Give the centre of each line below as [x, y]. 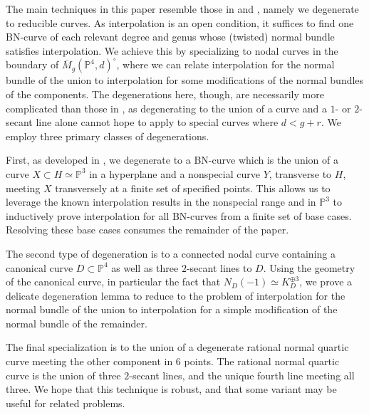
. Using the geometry [309, 267]
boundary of [32, 64]
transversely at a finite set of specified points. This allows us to [193, 188]
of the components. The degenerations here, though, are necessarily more [165, 94]
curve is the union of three [63, 375]
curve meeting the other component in [89, 361]
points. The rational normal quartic [262, 361]
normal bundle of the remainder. [77, 323]
